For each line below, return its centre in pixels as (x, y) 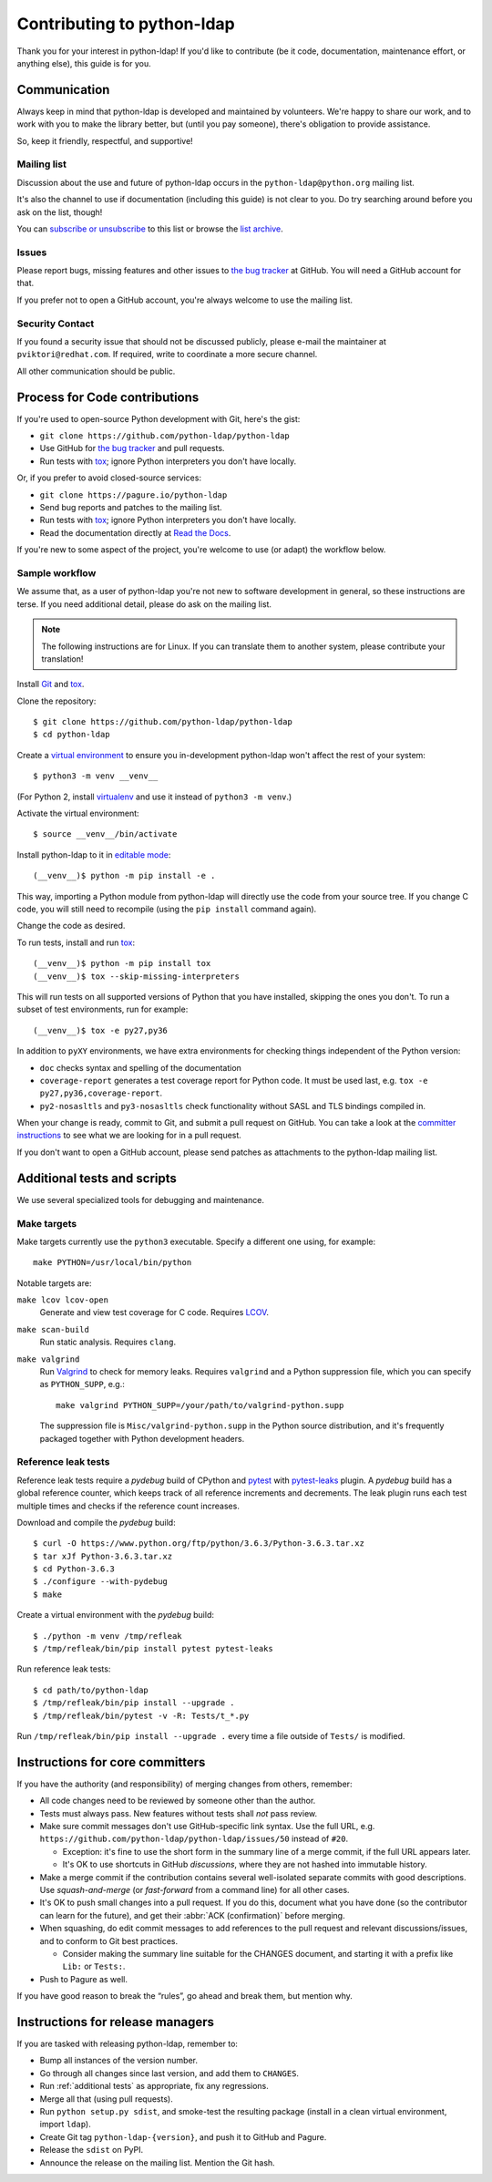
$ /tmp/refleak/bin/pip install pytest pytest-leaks (153, 1649)
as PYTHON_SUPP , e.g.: (82, 1384)
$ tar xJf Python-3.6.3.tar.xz (103, 1556)
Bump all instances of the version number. (118, 2061)
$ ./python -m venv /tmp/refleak (108, 1636)
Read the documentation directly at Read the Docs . (135, 532)
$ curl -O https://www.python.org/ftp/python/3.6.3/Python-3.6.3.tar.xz (199, 1544)
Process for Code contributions (108, 397)
